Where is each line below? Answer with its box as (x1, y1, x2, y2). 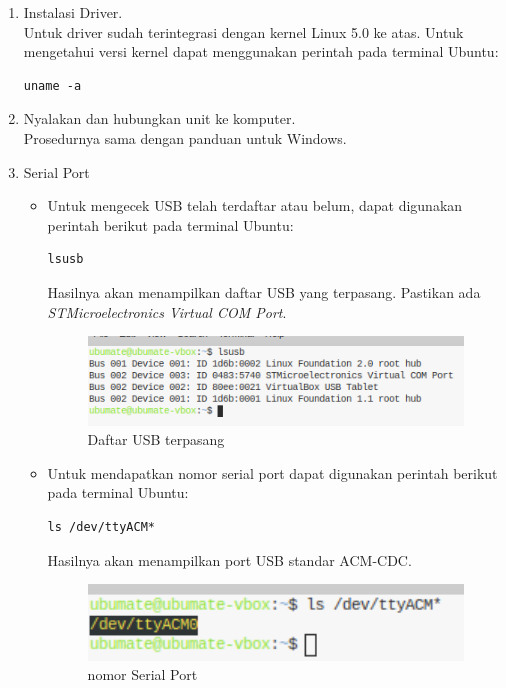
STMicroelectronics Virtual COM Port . (47, 301, 287, 322)
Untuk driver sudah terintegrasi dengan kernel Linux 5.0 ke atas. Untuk (23, 21, 464, 42)
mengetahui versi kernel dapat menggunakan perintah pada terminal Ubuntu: (23, 41, 499, 62)
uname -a (23, 78, 82, 93)
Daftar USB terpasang (87, 429, 225, 450)
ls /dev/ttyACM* (47, 519, 155, 534)
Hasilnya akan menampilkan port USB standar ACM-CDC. (47, 549, 412, 570)
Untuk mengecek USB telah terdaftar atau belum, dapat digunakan (47, 195, 463, 216)
